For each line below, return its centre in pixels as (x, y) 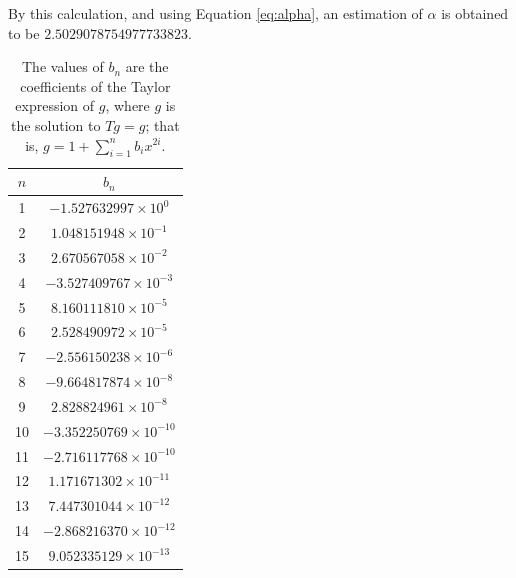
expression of (55, 105)
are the (147, 66)
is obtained (475, 13)
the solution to (55, 124)
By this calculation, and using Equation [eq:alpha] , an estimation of (215, 13)
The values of (63, 66)
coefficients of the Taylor (95, 85)
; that (162, 124)
